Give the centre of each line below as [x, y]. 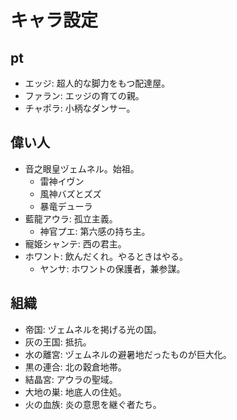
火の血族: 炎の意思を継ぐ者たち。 [93, 404]
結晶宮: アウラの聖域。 [71, 379]
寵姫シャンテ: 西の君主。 [75, 243]
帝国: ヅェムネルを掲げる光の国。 [93, 329]
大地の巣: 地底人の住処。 [75, 392]
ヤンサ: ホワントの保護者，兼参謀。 [112, 268]
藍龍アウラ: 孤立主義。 [71, 218]
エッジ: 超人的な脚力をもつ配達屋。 [97, 83]
